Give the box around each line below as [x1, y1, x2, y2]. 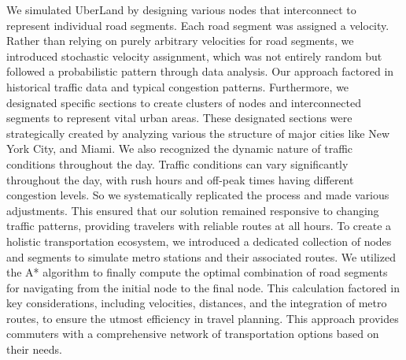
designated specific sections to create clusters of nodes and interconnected [6, 94, 361, 110]
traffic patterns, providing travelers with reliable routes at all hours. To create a [6, 217, 392, 234]
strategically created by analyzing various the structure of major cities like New [6, 124, 390, 141]
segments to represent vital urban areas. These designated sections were [6, 109, 352, 126]
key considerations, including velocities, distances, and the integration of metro [6, 295, 387, 311]
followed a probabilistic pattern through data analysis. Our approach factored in [6, 63, 394, 80]
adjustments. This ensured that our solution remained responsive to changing [6, 202, 379, 218]
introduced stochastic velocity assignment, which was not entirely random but [6, 47, 382, 64]
